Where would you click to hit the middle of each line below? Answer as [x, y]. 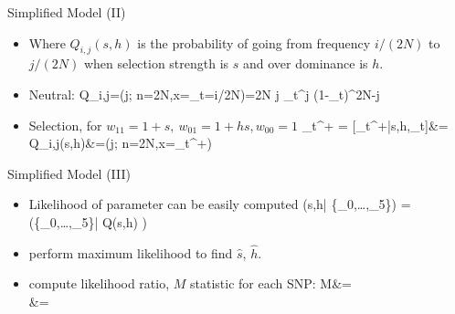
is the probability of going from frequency [254, 42]
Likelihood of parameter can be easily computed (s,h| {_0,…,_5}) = [220, 204]
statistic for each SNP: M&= [271, 283]
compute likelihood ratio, [99, 283]
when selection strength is [156, 63]
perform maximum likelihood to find [131, 252]
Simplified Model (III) [69, 173]
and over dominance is [306, 63]
